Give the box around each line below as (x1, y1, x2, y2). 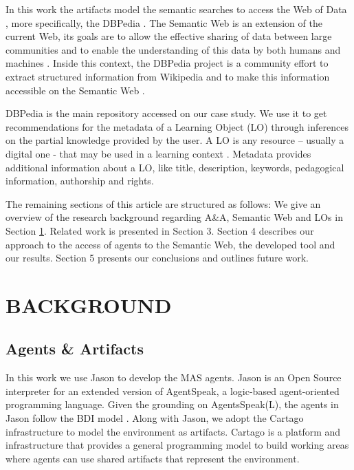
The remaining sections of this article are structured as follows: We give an (5, 196, 321, 211)
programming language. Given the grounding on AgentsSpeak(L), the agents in (5, 397, 339, 412)
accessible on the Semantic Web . (5, 83, 145, 97)
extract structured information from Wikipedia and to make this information (5, 69, 330, 83)
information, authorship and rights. (5, 173, 154, 188)
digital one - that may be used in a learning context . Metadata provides (5, 146, 311, 160)
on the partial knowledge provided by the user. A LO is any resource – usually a (5, 133, 344, 147)
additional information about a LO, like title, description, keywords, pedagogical (5, 160, 344, 174)
